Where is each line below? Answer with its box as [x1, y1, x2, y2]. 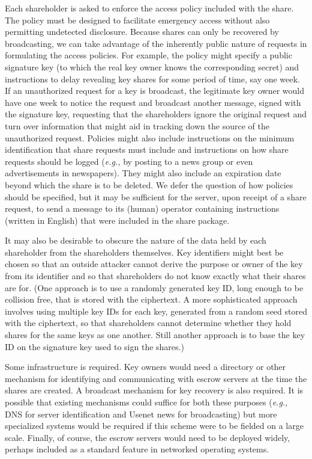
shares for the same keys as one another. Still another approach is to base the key [5, 328, 305, 341]
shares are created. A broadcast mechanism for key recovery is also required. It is [5, 384, 304, 396]
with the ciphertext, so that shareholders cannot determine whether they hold [5, 316, 292, 329]
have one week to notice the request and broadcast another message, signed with [5, 96, 301, 108]
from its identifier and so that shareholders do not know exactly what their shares [5, 270, 306, 282]
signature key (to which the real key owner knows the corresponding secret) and [5, 60, 299, 73]
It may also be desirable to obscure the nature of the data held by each [5, 234, 266, 247]
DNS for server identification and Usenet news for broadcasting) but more [5, 407, 277, 420]
